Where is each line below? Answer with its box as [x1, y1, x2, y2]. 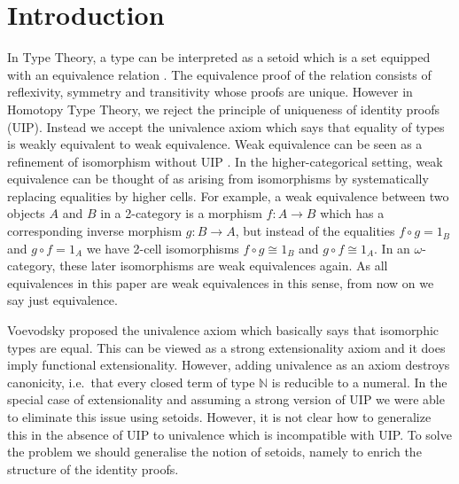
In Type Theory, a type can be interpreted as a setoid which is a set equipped [7, 48, 431, 66]
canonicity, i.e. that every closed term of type [7, 372, 255, 391]
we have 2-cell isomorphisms [86, 238, 239, 257]
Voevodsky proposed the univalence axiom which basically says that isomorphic [7, 321, 440, 340]
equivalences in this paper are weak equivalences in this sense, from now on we [7, 273, 434, 292]
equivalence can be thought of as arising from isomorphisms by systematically [7, 169, 429, 188]
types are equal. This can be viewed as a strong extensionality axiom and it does [7, 338, 446, 356]
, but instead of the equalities [235, 222, 395, 240]
